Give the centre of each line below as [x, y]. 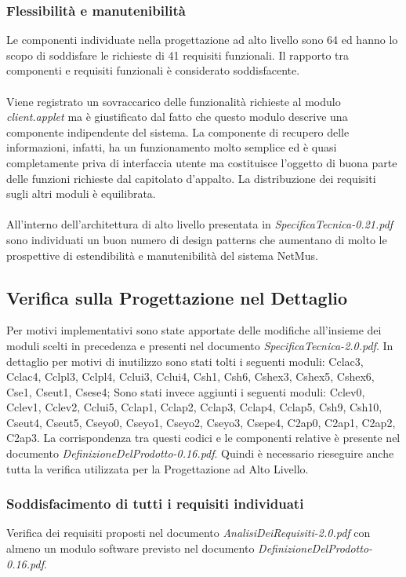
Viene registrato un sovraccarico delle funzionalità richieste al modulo [174, 101]
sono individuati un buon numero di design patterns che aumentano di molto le [197, 239]
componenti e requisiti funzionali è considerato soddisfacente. [153, 70]
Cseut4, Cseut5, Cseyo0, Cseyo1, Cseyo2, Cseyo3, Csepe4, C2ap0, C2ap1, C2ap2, [201, 422]
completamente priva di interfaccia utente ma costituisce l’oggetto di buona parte [202, 162]
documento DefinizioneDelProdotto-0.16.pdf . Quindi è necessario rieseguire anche [200, 453]
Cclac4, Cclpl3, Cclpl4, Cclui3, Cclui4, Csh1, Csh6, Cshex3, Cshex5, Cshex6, [190, 376]
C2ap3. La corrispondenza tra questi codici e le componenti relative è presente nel [203, 438]
